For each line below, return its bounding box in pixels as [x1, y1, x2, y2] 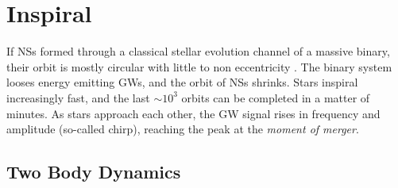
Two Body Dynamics [6, 159, 181, 184]
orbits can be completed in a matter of [181, 89, 370, 106]
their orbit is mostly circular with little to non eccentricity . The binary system [6, 58, 392, 75]
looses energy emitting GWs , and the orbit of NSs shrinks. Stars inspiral [6, 74, 358, 90]
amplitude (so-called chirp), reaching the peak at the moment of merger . [6, 121, 359, 137]
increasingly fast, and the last [6, 89, 150, 106]
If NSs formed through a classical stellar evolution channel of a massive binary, [6, 43, 390, 59]
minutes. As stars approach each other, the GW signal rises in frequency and [6, 105, 381, 121]
